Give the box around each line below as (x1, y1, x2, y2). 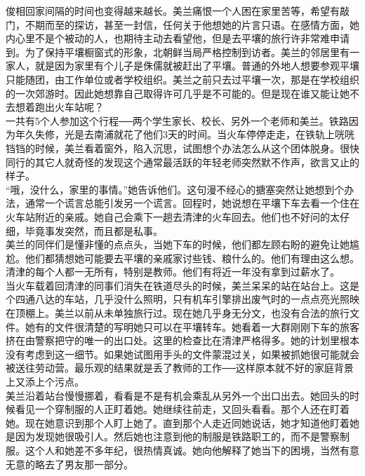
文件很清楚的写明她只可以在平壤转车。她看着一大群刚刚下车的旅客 (54, 319, 359, 334)
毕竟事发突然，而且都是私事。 (25, 223, 163, 238)
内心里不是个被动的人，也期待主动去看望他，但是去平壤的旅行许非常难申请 (6, 31, 350, 46)
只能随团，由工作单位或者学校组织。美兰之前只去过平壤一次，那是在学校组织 (6, 72, 359, 86)
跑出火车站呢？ (34, 100, 104, 114)
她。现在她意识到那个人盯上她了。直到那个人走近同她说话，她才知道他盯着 (6, 415, 350, 430)
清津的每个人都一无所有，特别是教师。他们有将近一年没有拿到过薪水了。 (6, 264, 340, 279)
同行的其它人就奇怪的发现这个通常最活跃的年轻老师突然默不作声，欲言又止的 (6, 154, 359, 169)
